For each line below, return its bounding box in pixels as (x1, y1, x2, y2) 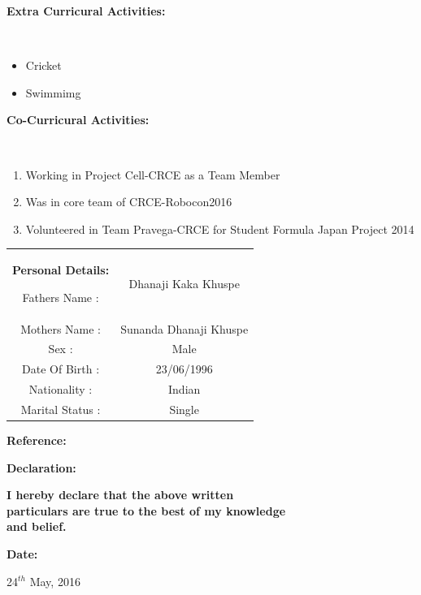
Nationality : (28, 381, 93, 398)
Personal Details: (12, 261, 110, 278)
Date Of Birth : (22, 360, 100, 377)
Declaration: (7, 459, 76, 476)
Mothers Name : (20, 320, 102, 337)
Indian (168, 381, 201, 398)
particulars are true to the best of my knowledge (7, 502, 286, 519)
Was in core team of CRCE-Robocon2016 (25, 193, 232, 210)
